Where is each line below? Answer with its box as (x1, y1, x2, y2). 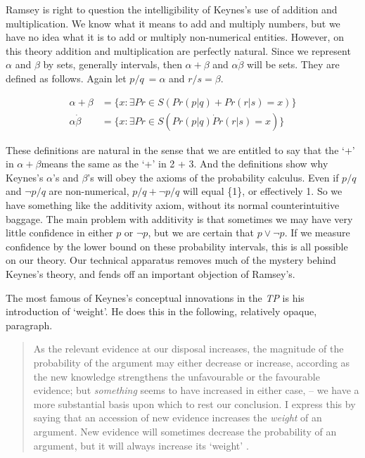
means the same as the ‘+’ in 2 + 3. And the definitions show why (41, 156, 328, 171)
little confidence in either (6, 225, 113, 240)
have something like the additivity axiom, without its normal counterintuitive (6, 198, 340, 212)
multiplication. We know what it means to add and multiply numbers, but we (6, 15, 340, 30)
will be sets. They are (247, 57, 340, 72)
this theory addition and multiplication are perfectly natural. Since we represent (6, 43, 351, 58)
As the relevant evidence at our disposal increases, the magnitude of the (33, 341, 344, 356)
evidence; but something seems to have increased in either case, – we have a (33, 383, 359, 397)
